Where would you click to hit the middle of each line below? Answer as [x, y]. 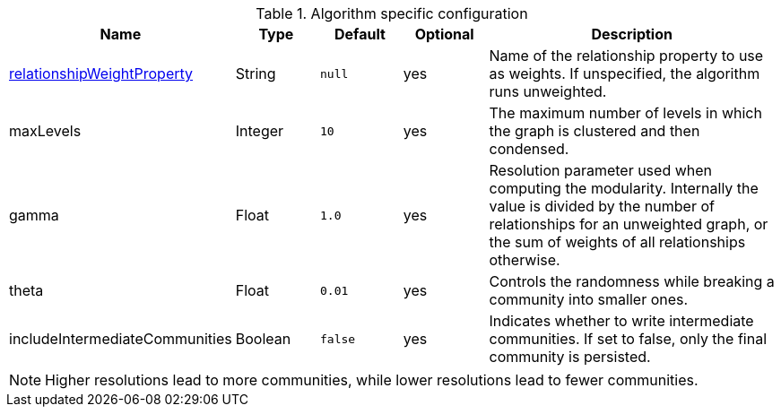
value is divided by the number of [602, 206]
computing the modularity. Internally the [624, 188]
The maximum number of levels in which [625, 113]
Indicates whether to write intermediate [621, 321]
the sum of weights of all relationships [617, 242]
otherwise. [525, 260]
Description [632, 34]
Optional [444, 34]
